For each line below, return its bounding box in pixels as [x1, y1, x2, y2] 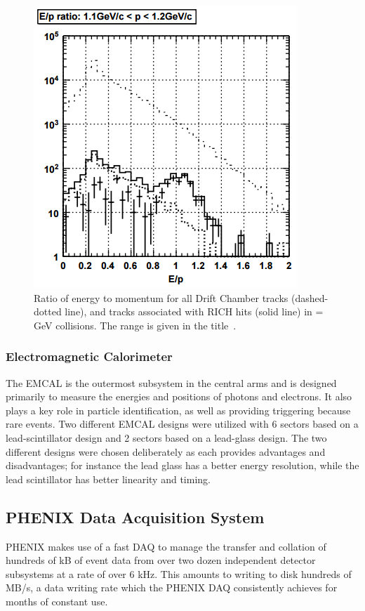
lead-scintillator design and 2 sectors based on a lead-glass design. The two [6, 430, 327, 445]
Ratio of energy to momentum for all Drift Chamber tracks [34, 290, 288, 305]
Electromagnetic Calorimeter [6, 348, 173, 365]
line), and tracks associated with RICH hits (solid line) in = [65, 304, 324, 319]
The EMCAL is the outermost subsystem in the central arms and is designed [6, 375, 337, 390]
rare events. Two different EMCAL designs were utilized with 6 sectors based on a [6, 416, 359, 431]
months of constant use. [6, 593, 108, 608]
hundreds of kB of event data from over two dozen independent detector [6, 553, 316, 567]
